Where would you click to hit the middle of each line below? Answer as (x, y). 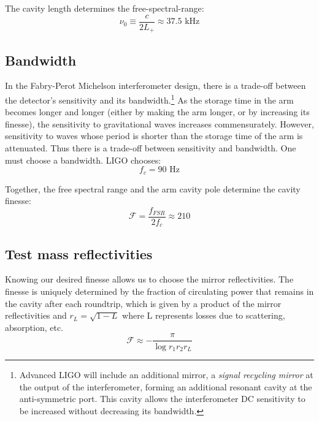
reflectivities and (36, 315)
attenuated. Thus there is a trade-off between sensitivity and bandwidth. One (151, 147)
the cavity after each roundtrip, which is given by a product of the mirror (143, 303)
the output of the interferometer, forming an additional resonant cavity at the (166, 386)
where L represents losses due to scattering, (204, 315)
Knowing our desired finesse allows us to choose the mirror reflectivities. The (149, 279)
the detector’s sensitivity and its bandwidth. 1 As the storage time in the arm (149, 99)
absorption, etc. (34, 327)
